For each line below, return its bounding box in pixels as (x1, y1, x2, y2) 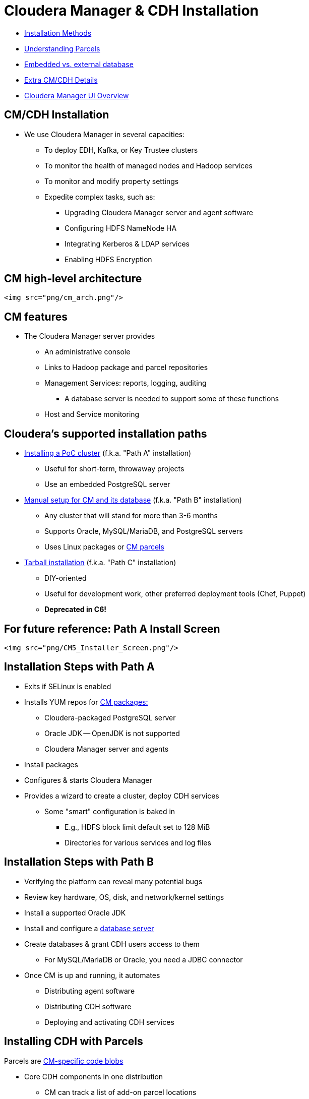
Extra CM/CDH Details (24, 75, 98, 84)
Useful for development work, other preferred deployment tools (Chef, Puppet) (44, 589, 306, 598)
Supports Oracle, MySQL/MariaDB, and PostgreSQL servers (44, 527, 243, 536)
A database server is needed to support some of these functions (65, 394, 279, 403)
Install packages (24, 760, 78, 769)
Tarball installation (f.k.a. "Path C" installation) (24, 558, 176, 567)
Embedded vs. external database (24, 59, 134, 69)
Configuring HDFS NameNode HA (65, 223, 177, 232)
